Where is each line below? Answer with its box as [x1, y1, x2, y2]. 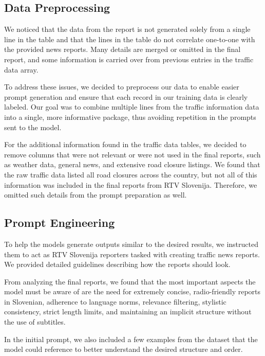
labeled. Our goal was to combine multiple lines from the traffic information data [4, 101, 259, 112]
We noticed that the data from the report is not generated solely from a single [4, 24, 251, 34]
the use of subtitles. [4, 316, 66, 327]
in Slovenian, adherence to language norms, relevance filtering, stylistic [4, 296, 226, 307]
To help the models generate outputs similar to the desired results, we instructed [4, 238, 258, 249]
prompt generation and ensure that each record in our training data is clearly [4, 91, 248, 102]
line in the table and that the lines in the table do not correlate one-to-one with [4, 33, 255, 44]
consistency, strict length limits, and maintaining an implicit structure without [4, 306, 252, 317]
